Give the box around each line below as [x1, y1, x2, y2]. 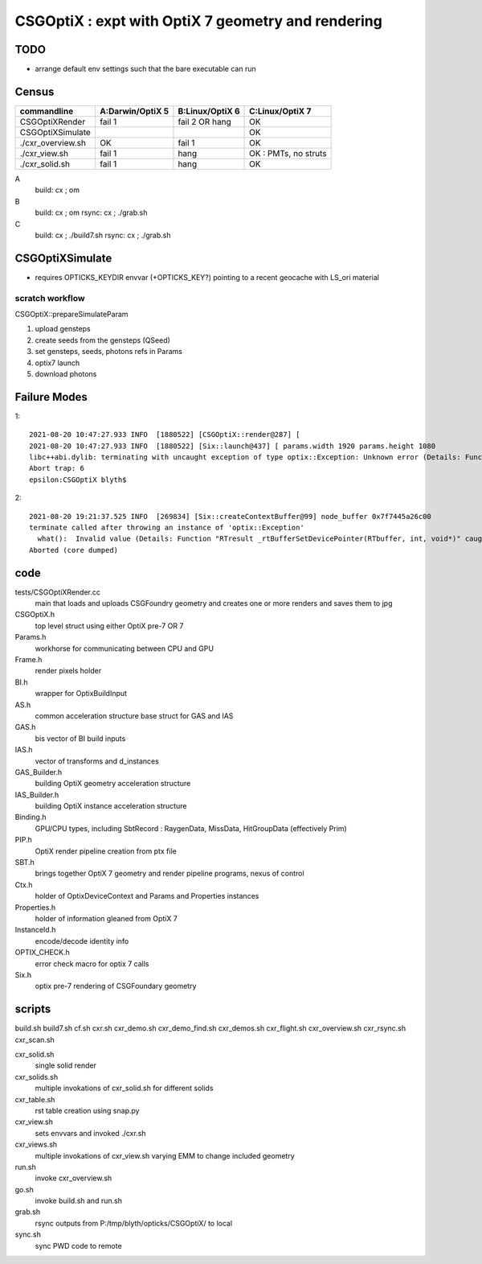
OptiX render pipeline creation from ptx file [35, 846, 177, 856]
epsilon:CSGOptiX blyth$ [29, 475, 127, 484]
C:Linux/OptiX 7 [249, 105, 312, 117]
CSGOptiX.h [14, 610, 55, 620]
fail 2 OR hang [178, 116, 232, 127]
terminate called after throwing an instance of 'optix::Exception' [29, 523, 304, 532]
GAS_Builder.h [14, 767, 63, 776]
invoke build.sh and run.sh [35, 1196, 122, 1206]
